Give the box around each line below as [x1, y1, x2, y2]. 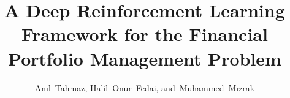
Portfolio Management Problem [8, 45, 281, 70]
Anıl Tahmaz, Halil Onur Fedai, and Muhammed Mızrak [34, 81, 255, 94]
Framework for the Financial [21, 21, 268, 47]
